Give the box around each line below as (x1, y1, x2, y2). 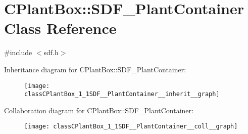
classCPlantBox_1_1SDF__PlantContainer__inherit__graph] (24, 91, 220, 98)
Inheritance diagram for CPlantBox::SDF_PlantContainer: (4, 64, 186, 74)
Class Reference (4, 18, 117, 38)
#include (4, 47, 32, 58)
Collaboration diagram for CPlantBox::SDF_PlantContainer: (4, 105, 193, 115)
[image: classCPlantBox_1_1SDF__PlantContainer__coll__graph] (24, 123, 238, 130)
